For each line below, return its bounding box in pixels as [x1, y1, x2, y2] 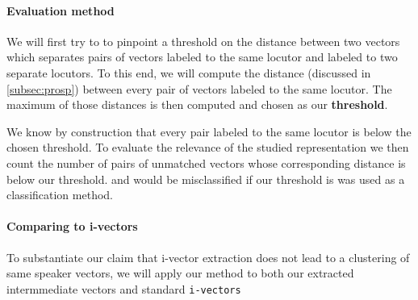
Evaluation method [6, 2, 115, 19]
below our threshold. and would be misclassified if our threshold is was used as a [6, 170, 405, 187]
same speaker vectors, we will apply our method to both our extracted [6, 265, 354, 281]
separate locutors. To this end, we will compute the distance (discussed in [6, 64, 371, 81]
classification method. [6, 186, 113, 203]
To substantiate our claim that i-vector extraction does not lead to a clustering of [6, 248, 410, 265]
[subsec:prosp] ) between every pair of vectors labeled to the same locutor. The [6, 80, 392, 97]
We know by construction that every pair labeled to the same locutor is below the [6, 123, 412, 140]
